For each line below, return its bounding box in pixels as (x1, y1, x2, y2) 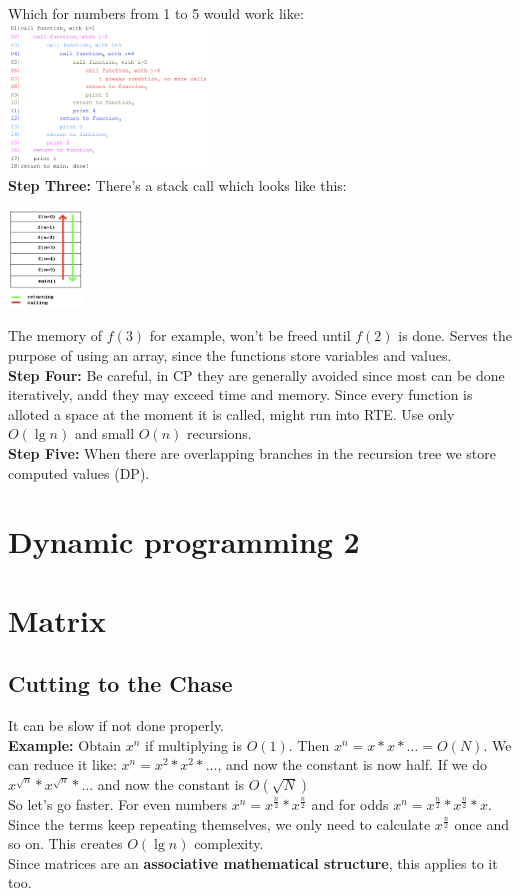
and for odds (311, 793, 389, 814)
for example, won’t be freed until (149, 325, 351, 346)
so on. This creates (8, 833, 123, 854)
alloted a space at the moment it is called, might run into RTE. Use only (8, 403, 455, 424)
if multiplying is (145, 734, 242, 755)
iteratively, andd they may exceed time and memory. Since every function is (8, 384, 473, 405)
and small (74, 423, 135, 444)
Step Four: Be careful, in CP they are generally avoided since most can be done (8, 364, 505, 385)
